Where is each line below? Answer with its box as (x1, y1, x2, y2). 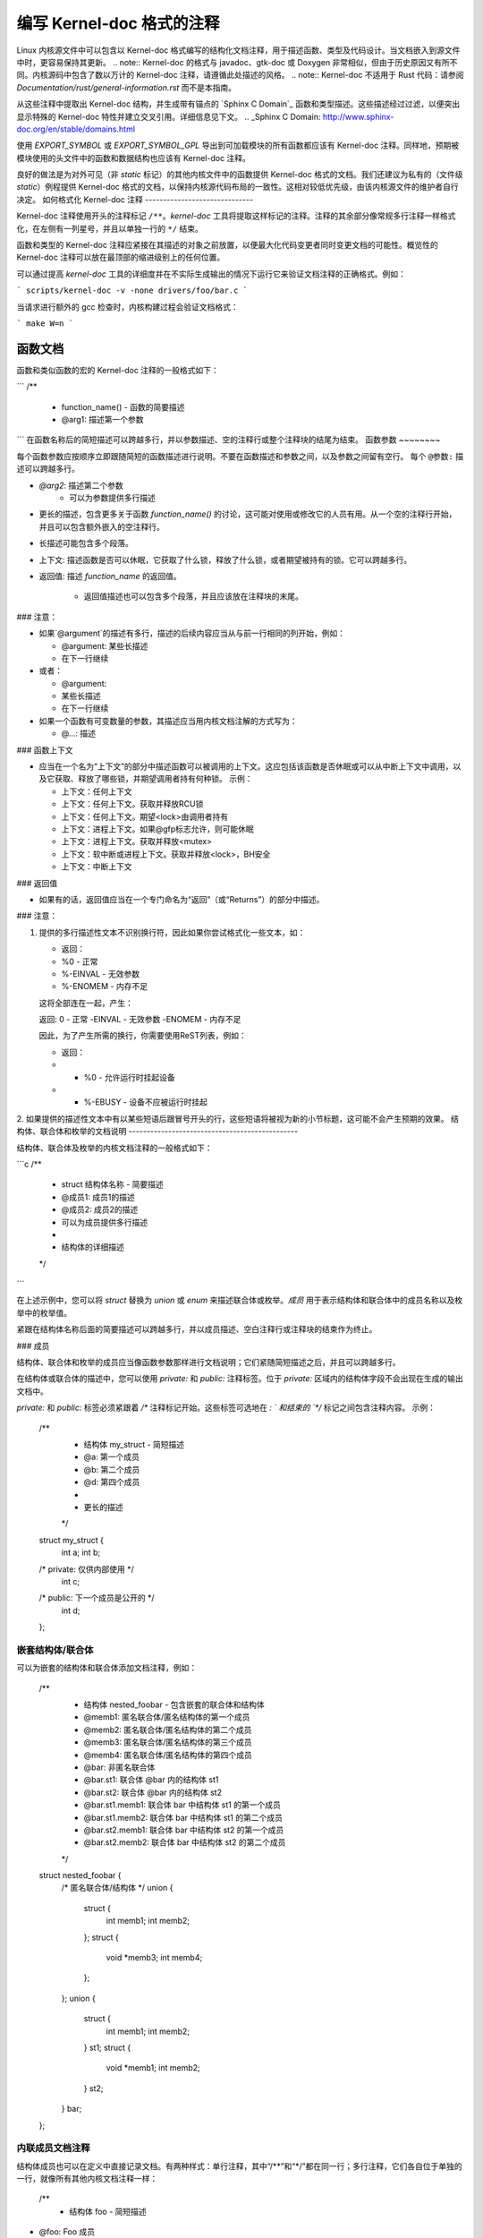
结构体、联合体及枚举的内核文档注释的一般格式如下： (16, 1142, 213, 1153)
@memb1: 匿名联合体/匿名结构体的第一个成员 (83, 1712, 250, 1722)
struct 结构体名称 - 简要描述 (61, 1179, 165, 1190)
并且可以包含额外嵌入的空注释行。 (38, 521, 165, 532)
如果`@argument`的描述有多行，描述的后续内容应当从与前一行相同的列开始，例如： (38, 628, 346, 639)
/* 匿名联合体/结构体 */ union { (61, 1883, 174, 1893)
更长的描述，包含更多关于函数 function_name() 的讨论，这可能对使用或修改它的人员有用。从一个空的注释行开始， (38, 508, 457, 519)
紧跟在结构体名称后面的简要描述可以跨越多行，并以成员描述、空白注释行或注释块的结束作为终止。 (16, 1324, 377, 1335)
